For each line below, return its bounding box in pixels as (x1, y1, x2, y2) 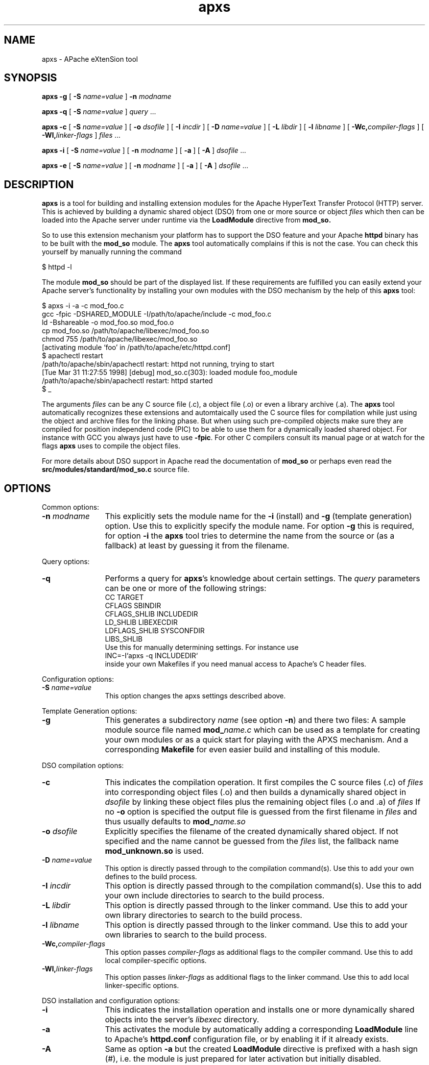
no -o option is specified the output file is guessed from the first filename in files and (105, 807, 417, 817)
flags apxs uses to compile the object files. (42, 442, 180, 450)
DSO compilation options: (42, 761, 124, 770)
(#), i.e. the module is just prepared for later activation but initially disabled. (105, 1054, 381, 1064)
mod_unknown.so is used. (105, 846, 204, 856)
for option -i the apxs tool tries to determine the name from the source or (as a (105, 531, 395, 541)
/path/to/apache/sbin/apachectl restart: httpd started (42, 376, 213, 385)
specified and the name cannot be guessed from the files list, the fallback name (105, 836, 399, 846)
